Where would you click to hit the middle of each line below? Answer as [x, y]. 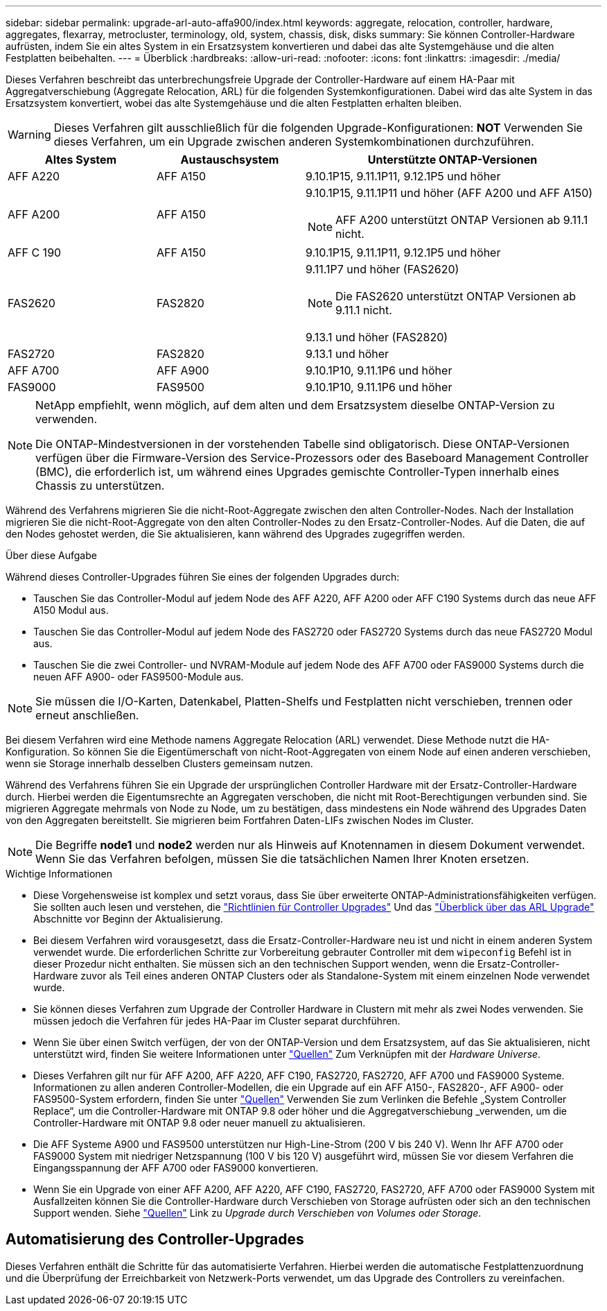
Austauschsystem [230, 160]
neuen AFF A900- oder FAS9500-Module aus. [139, 677]
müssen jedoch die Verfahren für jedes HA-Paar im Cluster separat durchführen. [217, 1021]
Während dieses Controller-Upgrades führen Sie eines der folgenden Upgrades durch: [203, 577]
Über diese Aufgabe [51, 555]
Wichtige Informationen [59, 874]
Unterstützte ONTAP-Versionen [452, 160]
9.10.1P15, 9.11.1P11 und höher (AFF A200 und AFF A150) [449, 193]
